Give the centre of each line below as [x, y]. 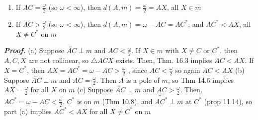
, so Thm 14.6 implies [201, 80]
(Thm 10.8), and [127, 101]
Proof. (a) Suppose [34, 50]
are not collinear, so [58, 60]
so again [188, 70]
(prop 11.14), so [228, 101]
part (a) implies [28, 111]
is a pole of [143, 80]
